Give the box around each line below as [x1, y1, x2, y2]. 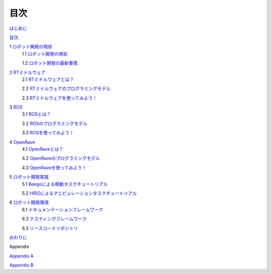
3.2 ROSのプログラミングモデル [22, 120, 88, 126]
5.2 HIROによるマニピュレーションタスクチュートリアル [22, 190, 137, 196]
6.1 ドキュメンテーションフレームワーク [22, 206, 103, 212]
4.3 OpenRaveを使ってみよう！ [22, 165, 87, 171]
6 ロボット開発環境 [9, 199, 49, 205]
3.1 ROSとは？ [22, 111, 51, 117]
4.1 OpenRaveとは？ [22, 146, 64, 152]
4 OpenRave [9, 139, 35, 145]
